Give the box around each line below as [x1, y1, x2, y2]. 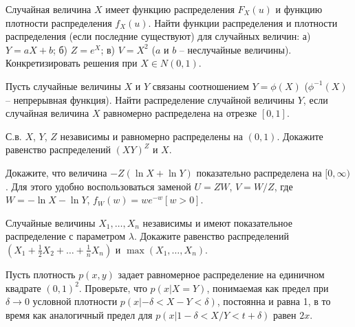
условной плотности [32, 294, 118, 308]
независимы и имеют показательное [142, 215, 292, 229]
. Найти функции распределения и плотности [148, 15, 338, 30]
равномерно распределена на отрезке [103, 106, 257, 120]
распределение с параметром [6, 229, 126, 243]
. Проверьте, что [78, 280, 147, 295]
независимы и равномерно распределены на [60, 128, 244, 143]
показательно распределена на [196, 165, 322, 179]
